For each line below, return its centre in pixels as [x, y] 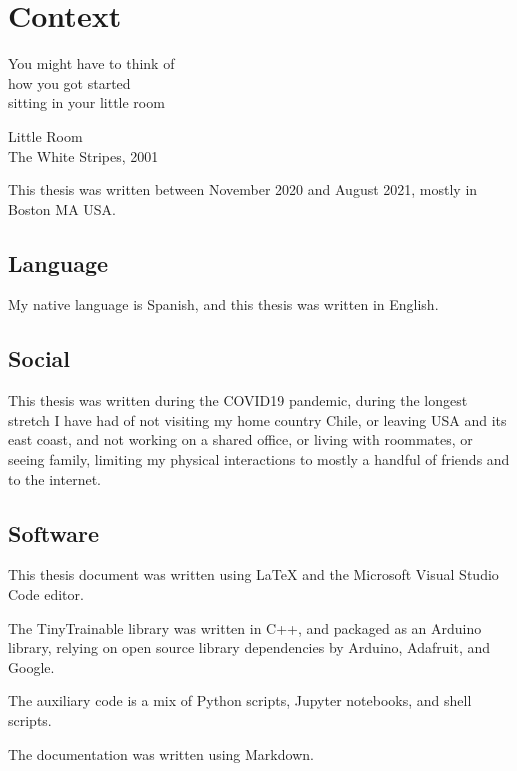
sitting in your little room [86, 102]
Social [39, 358]
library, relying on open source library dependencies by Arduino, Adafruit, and [249, 647]
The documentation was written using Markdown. [161, 753]
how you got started [69, 82]
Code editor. [46, 594]
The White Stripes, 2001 [83, 155]
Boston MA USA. [62, 208]
